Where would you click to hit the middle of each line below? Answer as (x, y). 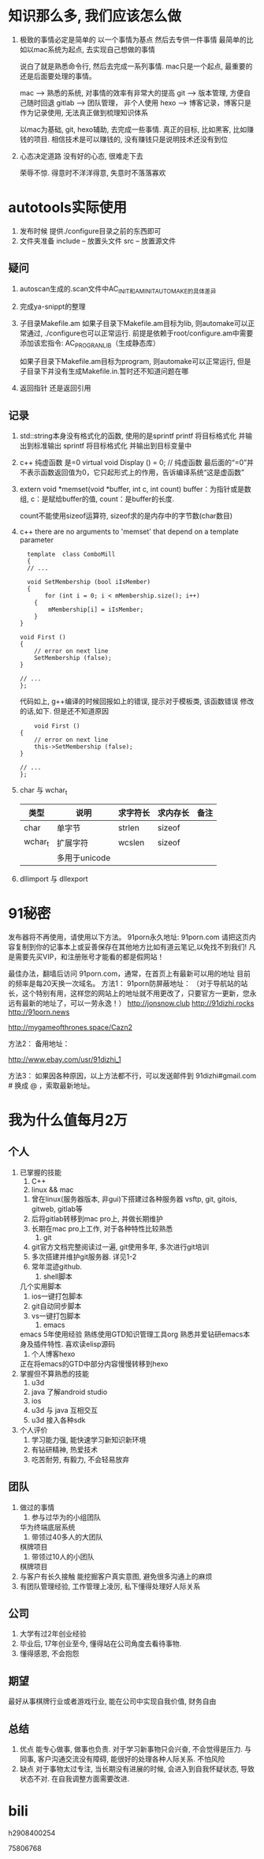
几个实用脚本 (40, 1286)
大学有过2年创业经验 (53, 1634)
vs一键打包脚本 (56, 1316)
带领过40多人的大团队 (67, 1537)
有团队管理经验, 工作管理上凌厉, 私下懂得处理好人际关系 (110, 1586)
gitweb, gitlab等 (57, 1209)
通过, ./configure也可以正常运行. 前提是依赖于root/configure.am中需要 (140, 333)
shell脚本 (58, 1276)
